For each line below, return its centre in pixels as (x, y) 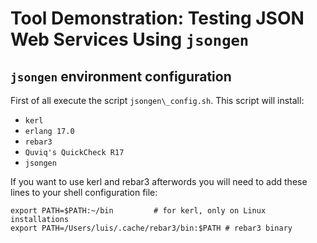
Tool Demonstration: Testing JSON (157, 18)
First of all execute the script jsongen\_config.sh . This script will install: (157, 100)
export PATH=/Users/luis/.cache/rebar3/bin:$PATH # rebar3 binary (151, 228)
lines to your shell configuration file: (84, 192)
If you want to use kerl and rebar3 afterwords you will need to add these (159, 181)
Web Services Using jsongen (130, 39)
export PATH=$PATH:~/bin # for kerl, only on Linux (138, 211)
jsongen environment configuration (121, 76)
